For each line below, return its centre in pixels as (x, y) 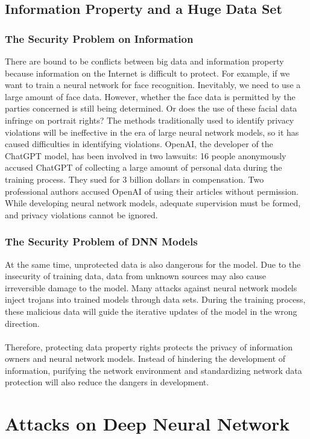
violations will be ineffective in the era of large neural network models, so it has (152, 132)
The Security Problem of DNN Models (101, 242)
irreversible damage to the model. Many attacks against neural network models (151, 287)
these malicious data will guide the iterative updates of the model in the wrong (151, 311)
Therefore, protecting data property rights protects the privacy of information (149, 346)
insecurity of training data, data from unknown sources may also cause (135, 276)
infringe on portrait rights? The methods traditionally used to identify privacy (150, 120)
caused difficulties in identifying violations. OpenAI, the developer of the (139, 144)
